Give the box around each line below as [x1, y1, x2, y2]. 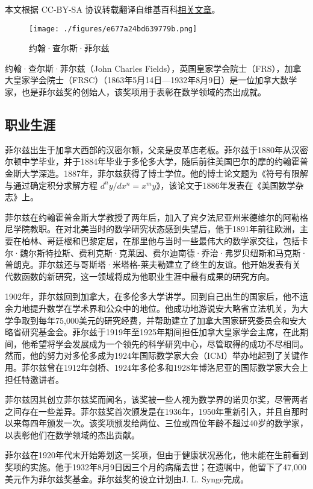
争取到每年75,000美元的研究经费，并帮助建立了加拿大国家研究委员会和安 [13, 314, 298, 326]
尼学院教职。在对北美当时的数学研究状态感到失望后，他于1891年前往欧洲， [5, 222, 300, 235]
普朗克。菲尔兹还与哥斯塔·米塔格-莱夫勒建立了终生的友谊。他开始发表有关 [5, 258, 301, 271]
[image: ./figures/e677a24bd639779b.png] [29, 24, 197, 33]
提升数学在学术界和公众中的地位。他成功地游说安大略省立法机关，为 [29, 301, 300, 314]
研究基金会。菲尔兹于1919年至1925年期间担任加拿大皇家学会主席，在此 [21, 326, 300, 338]
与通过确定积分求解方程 [5, 178, 98, 191]
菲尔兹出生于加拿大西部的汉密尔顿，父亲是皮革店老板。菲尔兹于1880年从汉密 [5, 143, 308, 156]
